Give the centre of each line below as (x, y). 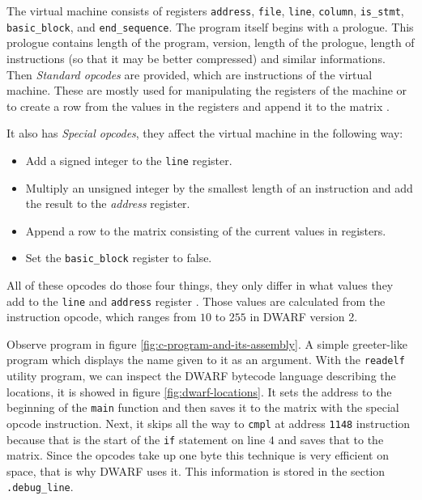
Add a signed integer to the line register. (129, 160)
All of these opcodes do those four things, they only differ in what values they (200, 284)
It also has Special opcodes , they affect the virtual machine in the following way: (205, 133)
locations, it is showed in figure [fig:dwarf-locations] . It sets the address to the (199, 391)
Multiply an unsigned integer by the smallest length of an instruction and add (219, 187)
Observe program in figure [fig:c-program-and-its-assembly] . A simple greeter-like (207, 343)
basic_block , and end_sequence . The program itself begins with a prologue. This (210, 26)
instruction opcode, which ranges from (102, 317)
